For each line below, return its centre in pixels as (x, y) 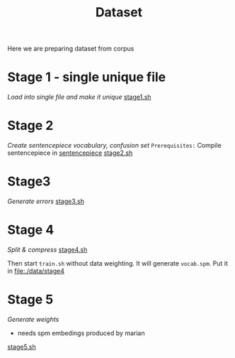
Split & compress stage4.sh (47, 249)
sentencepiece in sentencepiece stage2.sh (70, 153)
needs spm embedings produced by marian (81, 333)
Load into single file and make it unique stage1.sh (79, 97)
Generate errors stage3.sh (46, 201)
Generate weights (33, 319)
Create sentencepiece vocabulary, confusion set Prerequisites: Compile (114, 146)
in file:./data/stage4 (36, 271)
